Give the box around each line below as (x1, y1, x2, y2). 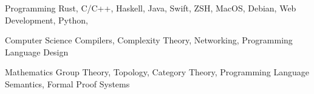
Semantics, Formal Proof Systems (5, 77, 130, 90)
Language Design (5, 45, 69, 58)
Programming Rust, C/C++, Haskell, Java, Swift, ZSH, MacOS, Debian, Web (5, 2, 296, 14)
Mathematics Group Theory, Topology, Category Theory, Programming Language (5, 66, 309, 78)
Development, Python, (5, 13, 88, 26)
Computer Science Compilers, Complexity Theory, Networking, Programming (5, 34, 293, 46)
